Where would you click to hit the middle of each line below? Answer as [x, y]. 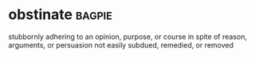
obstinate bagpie [61, 15]
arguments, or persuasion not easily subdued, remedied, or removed [121, 44]
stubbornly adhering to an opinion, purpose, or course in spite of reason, [127, 37]
